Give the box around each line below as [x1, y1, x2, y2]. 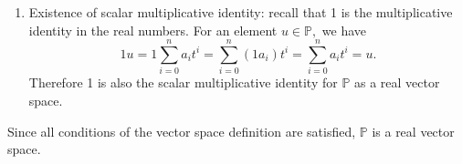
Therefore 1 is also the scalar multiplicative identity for [28, 73, 338, 92]
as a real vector [354, 73, 440, 92]
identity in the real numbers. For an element [28, 20, 278, 39]
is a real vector [372, 121, 455, 140]
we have [321, 20, 367, 39]
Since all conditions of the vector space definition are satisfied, [7, 121, 356, 140]
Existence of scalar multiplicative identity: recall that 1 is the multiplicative [28, 3, 453, 21]
